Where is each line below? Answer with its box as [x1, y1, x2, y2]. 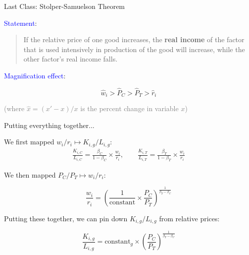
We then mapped [4, 169, 56, 180]
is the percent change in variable [80, 103, 179, 114]
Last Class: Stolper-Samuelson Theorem [4, 1, 125, 11]
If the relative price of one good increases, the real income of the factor [23, 34, 245, 45]
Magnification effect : [4, 70, 66, 80]
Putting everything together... [4, 120, 95, 130]
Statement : [4, 17, 37, 28]
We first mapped [4, 136, 54, 147]
